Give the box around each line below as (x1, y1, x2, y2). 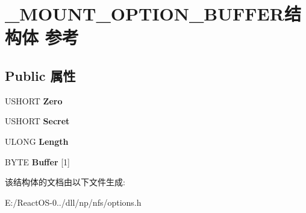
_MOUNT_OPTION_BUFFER (5, 1, 284, 26)
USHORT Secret (5, 115, 70, 127)
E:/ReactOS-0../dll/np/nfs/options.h (5, 196, 142, 208)
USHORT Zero (5, 94, 63, 107)
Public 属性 (5, 66, 76, 84)
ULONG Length (5, 135, 69, 147)
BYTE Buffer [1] (5, 155, 70, 168)
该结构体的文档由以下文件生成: (5, 176, 125, 188)
